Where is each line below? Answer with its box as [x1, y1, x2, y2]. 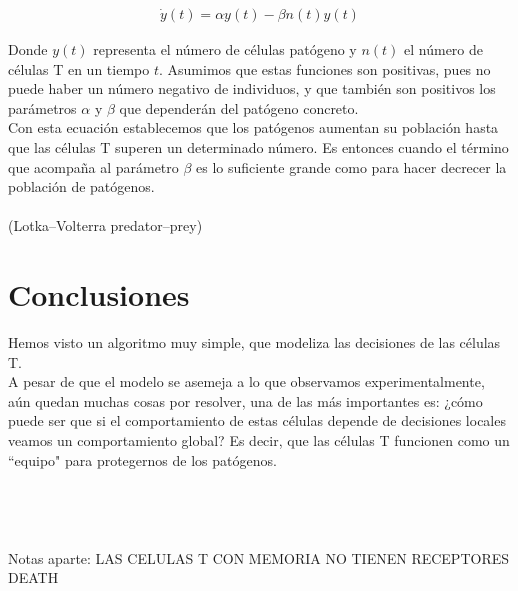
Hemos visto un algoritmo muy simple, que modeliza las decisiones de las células [8, 332, 501, 353]
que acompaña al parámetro [8, 156, 179, 177]
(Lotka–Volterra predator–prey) [8, 215, 203, 236]
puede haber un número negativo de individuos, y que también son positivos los [8, 78, 496, 99]
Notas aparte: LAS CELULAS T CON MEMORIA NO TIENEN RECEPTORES [8, 547, 510, 568]
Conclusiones [8, 274, 190, 315]
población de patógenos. [8, 176, 155, 197]
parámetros [8, 97, 77, 118]
